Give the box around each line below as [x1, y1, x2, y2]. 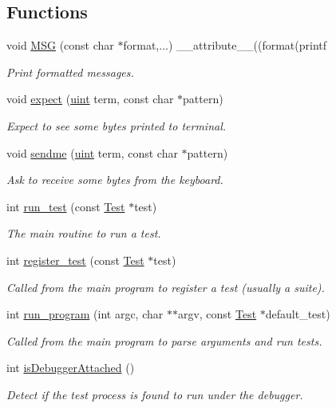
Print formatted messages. [6, 63, 134, 80]
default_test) [265, 306, 330, 322]
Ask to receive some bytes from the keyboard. [6, 171, 223, 188]
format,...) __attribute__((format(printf [123, 37, 327, 54]
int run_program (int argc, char [6, 306, 164, 322]
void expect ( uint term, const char [6, 90, 174, 107]
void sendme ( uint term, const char [6, 144, 178, 161]
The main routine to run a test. [6, 225, 161, 242]
